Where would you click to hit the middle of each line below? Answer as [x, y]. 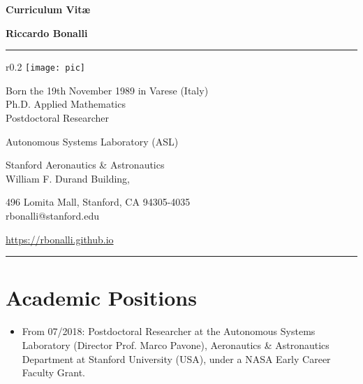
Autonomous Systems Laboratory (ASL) [92, 141]
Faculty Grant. [53, 372]
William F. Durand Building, [68, 178]
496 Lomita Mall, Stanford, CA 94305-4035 [98, 202]
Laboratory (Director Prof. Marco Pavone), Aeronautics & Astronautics [176, 344]
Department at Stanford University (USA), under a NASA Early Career [176, 358]
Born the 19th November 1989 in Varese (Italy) [107, 90]
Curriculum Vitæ [48, 9]
